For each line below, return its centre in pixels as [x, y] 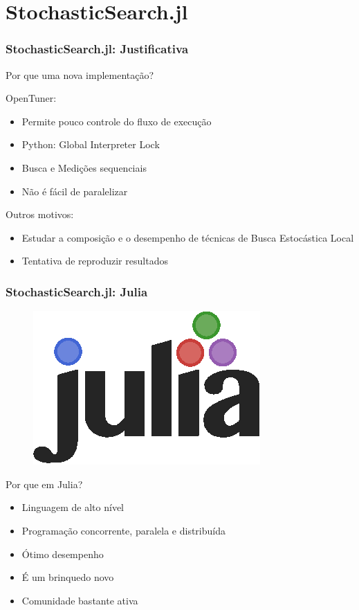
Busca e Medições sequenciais [84, 167]
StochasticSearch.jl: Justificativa [97, 49]
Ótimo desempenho [63, 554]
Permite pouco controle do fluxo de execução [117, 121]
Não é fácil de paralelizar [75, 191]
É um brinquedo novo [68, 577]
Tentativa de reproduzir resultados [95, 261]
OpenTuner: [31, 98]
